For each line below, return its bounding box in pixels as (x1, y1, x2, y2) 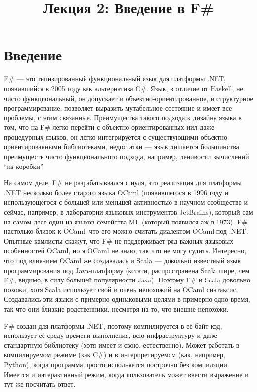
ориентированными (4, 141, 62, 152)
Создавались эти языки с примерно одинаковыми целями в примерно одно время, (4, 294, 250, 304)
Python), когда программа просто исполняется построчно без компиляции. (4, 359, 229, 369)
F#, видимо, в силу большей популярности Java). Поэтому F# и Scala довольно (4, 275, 251, 285)
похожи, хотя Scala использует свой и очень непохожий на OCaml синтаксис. (4, 284, 238, 294)
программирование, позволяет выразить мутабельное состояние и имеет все (4, 103, 232, 113)
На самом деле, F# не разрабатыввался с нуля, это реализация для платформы (4, 177, 242, 188)
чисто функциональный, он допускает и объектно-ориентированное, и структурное (4, 93, 253, 103)
